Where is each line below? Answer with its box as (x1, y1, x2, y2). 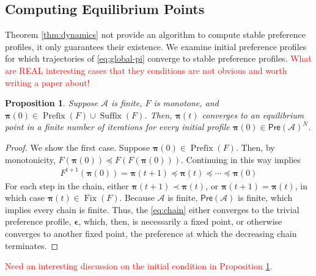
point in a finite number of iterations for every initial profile (5, 120, 230, 133)
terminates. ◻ (5, 239, 59, 252)
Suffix (100, 111, 122, 120)
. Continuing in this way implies (181, 153, 301, 165)
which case (5, 191, 45, 204)
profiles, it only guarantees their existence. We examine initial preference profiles (5, 40, 307, 53)
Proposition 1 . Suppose (5, 96, 98, 109)
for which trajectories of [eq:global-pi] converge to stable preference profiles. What (5, 52, 312, 65)
